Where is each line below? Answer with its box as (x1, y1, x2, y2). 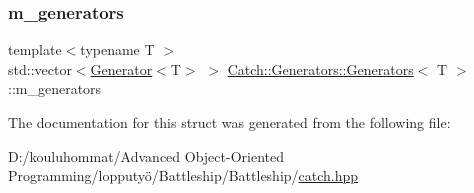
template (8, 39, 62, 60)
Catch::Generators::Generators (227, 58, 414, 79)
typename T (80, 39, 155, 60)
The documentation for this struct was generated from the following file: (8, 112, 451, 132)
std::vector (8, 58, 72, 79)
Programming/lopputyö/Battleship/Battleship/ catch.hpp (8, 165, 359, 186)
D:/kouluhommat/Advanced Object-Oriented (8, 145, 284, 166)
